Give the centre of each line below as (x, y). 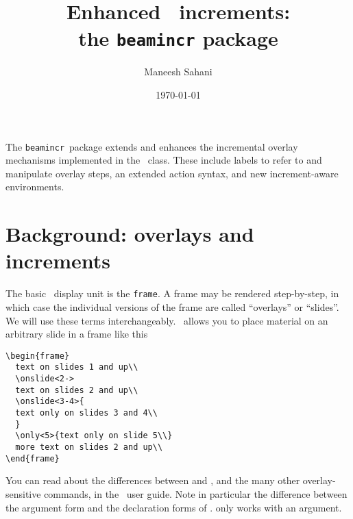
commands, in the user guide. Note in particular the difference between (196, 493)
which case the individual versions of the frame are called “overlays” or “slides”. (172, 307)
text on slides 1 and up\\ (77, 367)
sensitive (23, 493)
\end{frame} (33, 458)
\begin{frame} (38, 356)
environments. (35, 187)
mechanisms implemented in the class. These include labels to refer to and (164, 160)
